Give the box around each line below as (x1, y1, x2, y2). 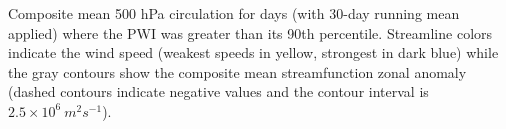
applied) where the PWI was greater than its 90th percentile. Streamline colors (8, 22, 493, 43)
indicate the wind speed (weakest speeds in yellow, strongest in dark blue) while (8, 42, 499, 63)
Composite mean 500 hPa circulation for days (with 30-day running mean (8, 3, 460, 23)
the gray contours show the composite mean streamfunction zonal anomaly (8, 61, 467, 82)
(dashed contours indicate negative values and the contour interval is (8, 81, 429, 102)
